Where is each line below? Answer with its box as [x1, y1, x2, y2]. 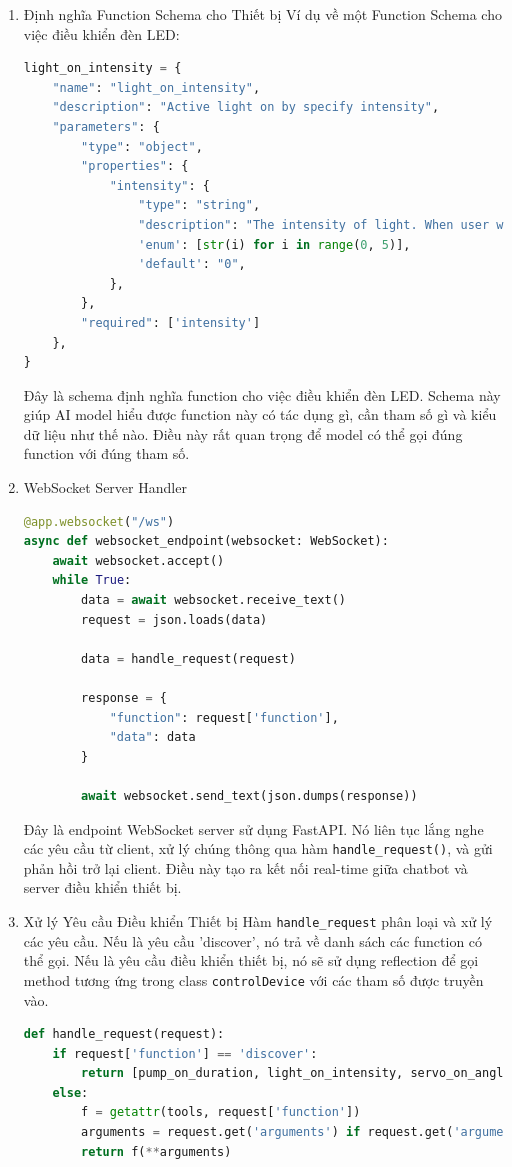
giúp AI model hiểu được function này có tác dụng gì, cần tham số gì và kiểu [23, 404, 497, 425]
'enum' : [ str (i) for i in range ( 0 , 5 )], [138, 237, 411, 252]
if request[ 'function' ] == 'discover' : [52, 1046, 318, 1061]
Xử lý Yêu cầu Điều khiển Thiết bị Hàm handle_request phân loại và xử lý [23, 911, 493, 931]
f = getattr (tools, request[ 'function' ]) [81, 1105, 361, 1120]
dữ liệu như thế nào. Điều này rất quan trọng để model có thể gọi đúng [23, 423, 463, 444]
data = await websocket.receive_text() [81, 593, 346, 608]
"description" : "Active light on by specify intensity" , [52, 100, 440, 115]
